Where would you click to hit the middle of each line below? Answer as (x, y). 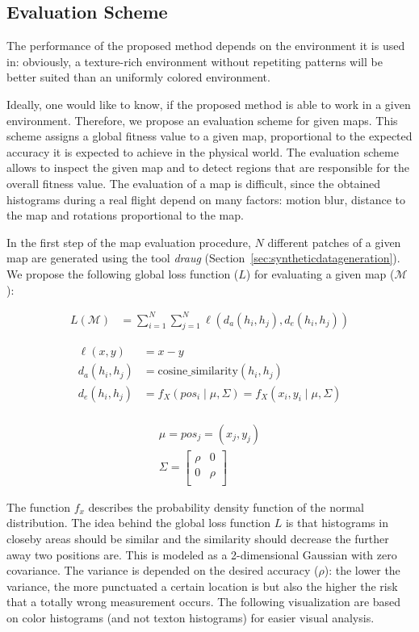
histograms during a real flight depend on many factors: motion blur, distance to (206, 199)
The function (38, 506)
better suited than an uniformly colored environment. (138, 77)
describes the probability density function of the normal (226, 506)
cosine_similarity (198, 372)
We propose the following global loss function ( (123, 273)
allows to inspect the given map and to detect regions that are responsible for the (208, 167)
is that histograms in (337, 523)
